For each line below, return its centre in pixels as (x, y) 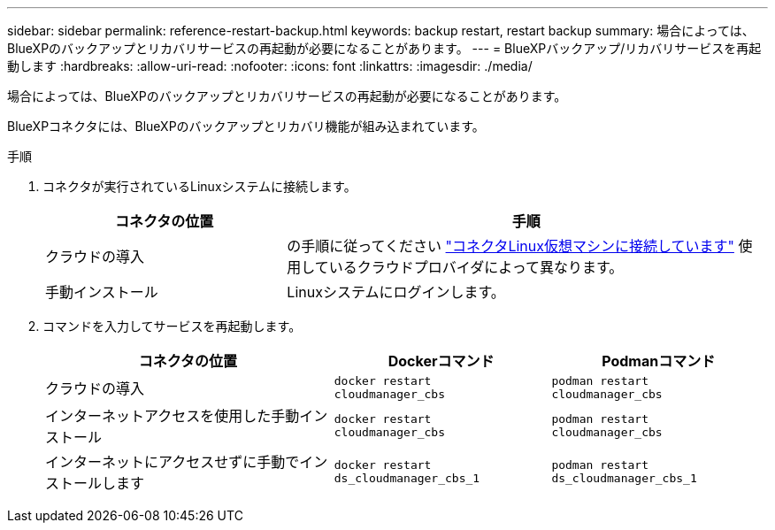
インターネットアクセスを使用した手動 (173, 416)
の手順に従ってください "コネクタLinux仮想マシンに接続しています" (510, 246)
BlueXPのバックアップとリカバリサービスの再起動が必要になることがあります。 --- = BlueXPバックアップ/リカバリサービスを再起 (384, 48)
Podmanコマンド (659, 361)
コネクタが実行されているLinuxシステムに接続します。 (200, 186)
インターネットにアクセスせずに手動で (173, 462)
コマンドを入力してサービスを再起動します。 (172, 326)
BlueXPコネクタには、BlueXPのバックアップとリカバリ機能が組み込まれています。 (246, 126)
